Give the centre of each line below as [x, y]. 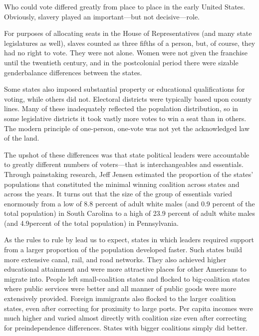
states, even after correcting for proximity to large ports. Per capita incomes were [129, 308]
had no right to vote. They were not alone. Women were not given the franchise [126, 53]
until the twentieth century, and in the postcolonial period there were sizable [121, 62]
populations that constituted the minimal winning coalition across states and [122, 184]
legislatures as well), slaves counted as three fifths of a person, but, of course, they [130, 43]
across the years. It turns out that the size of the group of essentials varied [118, 194]
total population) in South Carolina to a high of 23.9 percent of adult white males [130, 213]
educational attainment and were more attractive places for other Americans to [125, 269]
